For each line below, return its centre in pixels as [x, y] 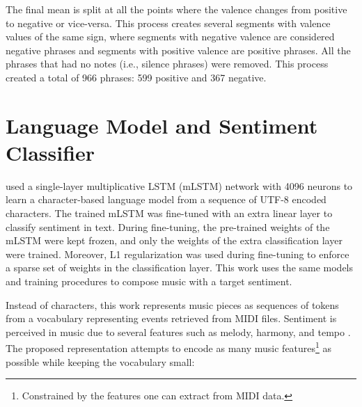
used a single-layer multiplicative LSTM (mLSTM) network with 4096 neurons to [179, 185]
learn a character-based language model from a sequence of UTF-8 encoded [166, 199]
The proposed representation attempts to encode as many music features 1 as [169, 347]
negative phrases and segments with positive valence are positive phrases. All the [178, 50]
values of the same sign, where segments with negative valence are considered [170, 37]
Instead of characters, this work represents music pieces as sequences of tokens [172, 304]
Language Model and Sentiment [162, 125]
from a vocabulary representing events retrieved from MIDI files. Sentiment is [171, 318]
